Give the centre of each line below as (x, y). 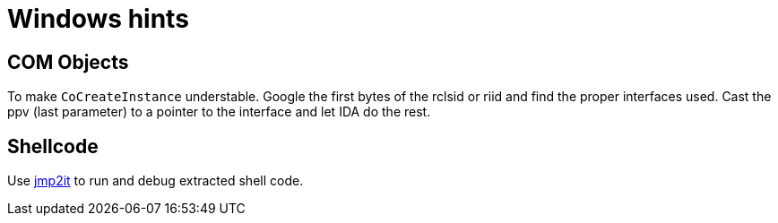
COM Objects (68, 62)
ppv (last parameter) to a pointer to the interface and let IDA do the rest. (219, 112)
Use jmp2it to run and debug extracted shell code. (156, 181)
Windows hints (98, 19)
